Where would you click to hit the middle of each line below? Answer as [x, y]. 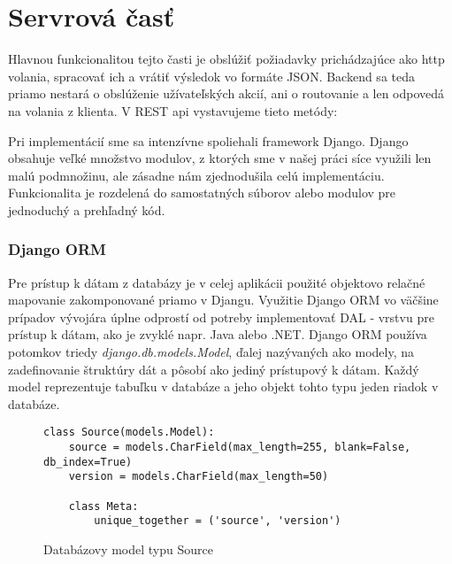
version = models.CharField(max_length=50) [199, 477]
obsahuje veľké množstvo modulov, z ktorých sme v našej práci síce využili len [220, 158]
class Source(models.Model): [129, 433]
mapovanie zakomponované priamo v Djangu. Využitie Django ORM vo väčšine [223, 300]
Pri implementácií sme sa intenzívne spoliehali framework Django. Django [208, 140]
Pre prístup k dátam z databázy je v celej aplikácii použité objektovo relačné [217, 282]
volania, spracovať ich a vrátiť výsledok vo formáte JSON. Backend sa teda [211, 76]
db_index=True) [88, 462]
